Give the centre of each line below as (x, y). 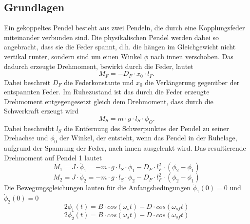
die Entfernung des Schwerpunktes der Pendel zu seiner (146, 128)
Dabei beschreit (27, 82)
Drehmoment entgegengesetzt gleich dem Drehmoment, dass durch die (109, 101)
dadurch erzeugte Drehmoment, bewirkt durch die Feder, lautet (99, 66)
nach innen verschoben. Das (192, 56)
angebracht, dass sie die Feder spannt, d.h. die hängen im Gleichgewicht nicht (120, 47)
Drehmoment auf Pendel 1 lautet (53, 157)
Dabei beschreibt (29, 128)
